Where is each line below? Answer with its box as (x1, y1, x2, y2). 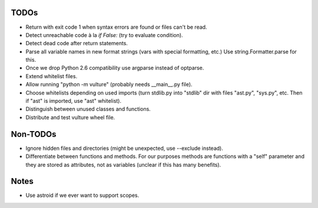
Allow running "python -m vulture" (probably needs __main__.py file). (25, 81, 193, 88)
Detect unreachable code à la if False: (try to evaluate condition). (25, 31, 183, 38)
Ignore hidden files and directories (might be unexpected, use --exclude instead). (25, 145, 223, 152)
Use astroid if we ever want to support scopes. (25, 192, 140, 199)
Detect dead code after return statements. (25, 40, 128, 47)
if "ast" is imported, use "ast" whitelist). (25, 98, 122, 105)
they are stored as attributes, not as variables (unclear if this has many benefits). (25, 161, 221, 168)
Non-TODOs (11, 129, 57, 139)
